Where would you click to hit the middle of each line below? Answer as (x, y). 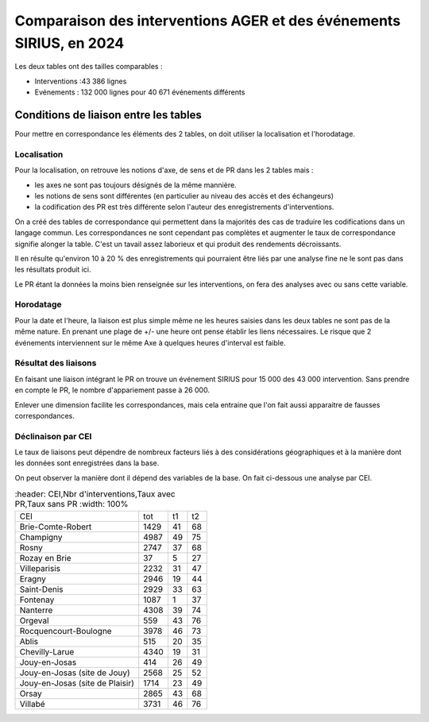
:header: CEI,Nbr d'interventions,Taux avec (95, 494)
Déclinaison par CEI (53, 436)
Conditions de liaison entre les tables (108, 115)
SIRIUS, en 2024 (70, 43)
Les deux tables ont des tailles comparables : (89, 67)
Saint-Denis (41, 589)
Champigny (41, 537)
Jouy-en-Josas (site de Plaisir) (77, 683)
